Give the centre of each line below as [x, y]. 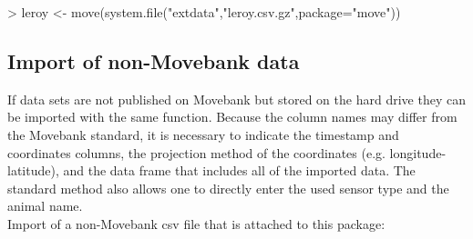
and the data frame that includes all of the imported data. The [239, 170]
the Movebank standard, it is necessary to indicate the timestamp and [203, 134]
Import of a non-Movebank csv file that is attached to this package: [196, 223]
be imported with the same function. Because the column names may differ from [232, 117]
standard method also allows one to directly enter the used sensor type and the [228, 188]
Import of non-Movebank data [154, 60]
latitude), [33, 170]
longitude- [418, 152]
